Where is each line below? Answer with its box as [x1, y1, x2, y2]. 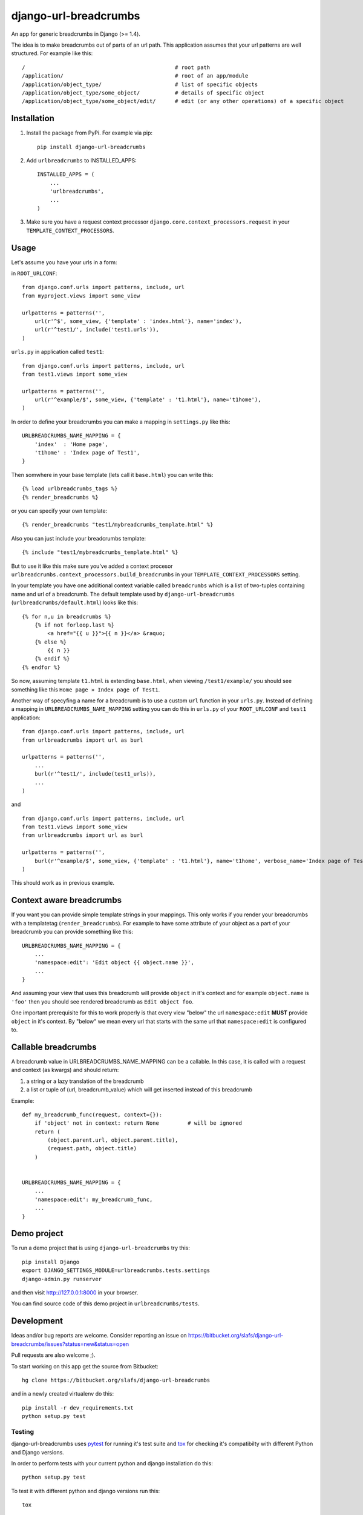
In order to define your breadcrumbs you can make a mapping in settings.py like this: [11, 418, 231, 425]
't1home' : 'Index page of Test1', [34, 449, 140, 456]
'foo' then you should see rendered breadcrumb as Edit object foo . [11, 997, 194, 1005]
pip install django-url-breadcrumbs [37, 143, 146, 150]
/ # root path [22, 64, 211, 71]
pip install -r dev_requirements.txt [22, 1404, 134, 1411]
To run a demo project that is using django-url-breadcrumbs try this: [11, 1244, 190, 1251]
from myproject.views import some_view [22, 292, 140, 299]
